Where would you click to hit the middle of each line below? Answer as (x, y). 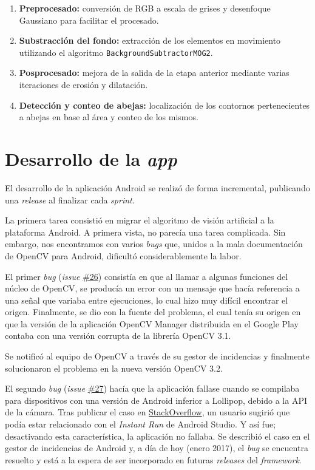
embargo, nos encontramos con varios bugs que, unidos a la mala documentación (154, 244)
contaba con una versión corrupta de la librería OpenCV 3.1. (118, 335)
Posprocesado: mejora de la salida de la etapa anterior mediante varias (154, 73)
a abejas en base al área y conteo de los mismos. (109, 117)
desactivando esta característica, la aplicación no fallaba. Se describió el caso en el (157, 436)
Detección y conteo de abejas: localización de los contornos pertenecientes (164, 105)
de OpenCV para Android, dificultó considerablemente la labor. (123, 255)
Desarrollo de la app (91, 159)
